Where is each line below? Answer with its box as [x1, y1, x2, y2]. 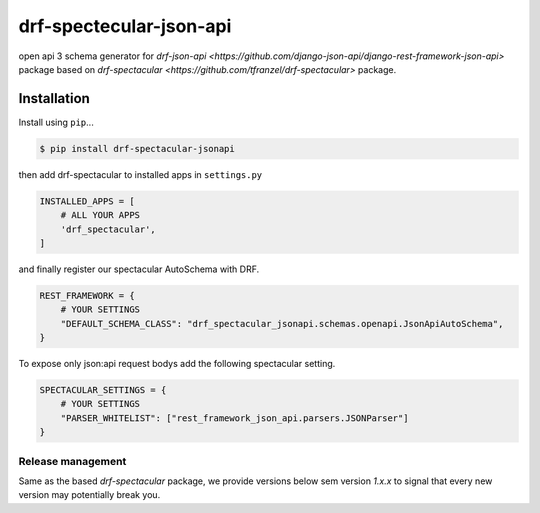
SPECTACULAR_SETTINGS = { [39, 385, 167, 396]
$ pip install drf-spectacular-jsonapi [39, 143, 235, 154]
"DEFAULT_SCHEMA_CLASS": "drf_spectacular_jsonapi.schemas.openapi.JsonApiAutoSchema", [60, 318, 504, 329]
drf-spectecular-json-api [18, 15, 232, 37]
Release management [18, 454, 127, 468]
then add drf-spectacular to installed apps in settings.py [18, 168, 263, 180]
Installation [18, 90, 90, 107]
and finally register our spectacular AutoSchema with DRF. [18, 263, 260, 275]
